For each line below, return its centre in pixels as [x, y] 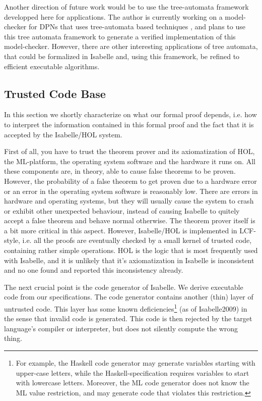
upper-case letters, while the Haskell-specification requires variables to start [133, 372]
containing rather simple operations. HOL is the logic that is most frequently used [131, 250]
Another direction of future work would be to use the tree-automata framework [126, 7]
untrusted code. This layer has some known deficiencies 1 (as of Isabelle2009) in [126, 308]
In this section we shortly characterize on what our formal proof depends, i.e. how [130, 114]
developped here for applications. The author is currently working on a [113, 16]
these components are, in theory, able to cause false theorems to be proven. [120, 171]
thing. [13, 338]
